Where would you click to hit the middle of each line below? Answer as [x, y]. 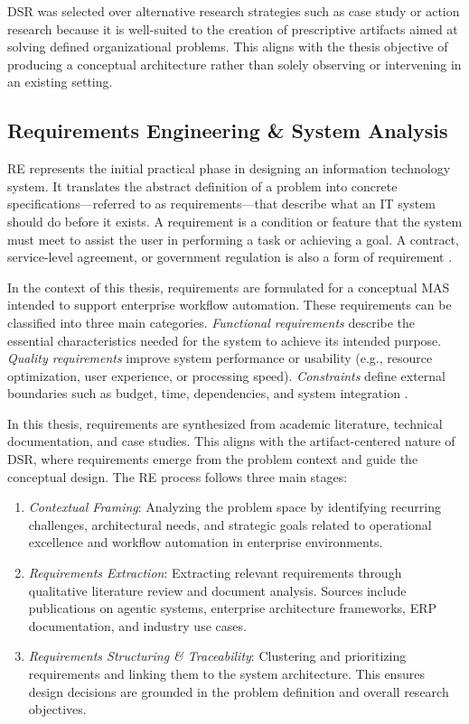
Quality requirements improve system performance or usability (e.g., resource [220, 358]
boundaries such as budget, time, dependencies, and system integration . [208, 393]
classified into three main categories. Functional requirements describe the [211, 322]
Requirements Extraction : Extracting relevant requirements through [215, 573]
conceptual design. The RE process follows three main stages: [178, 476]
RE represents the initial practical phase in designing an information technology [229, 168]
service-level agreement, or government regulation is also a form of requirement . [230, 257]
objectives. [57, 709]
